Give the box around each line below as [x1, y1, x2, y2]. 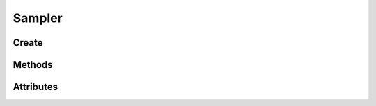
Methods [13, 59, 53, 71]
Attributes [13, 81, 58, 93]
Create [13, 37, 43, 48]
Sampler [13, 10, 63, 26]
